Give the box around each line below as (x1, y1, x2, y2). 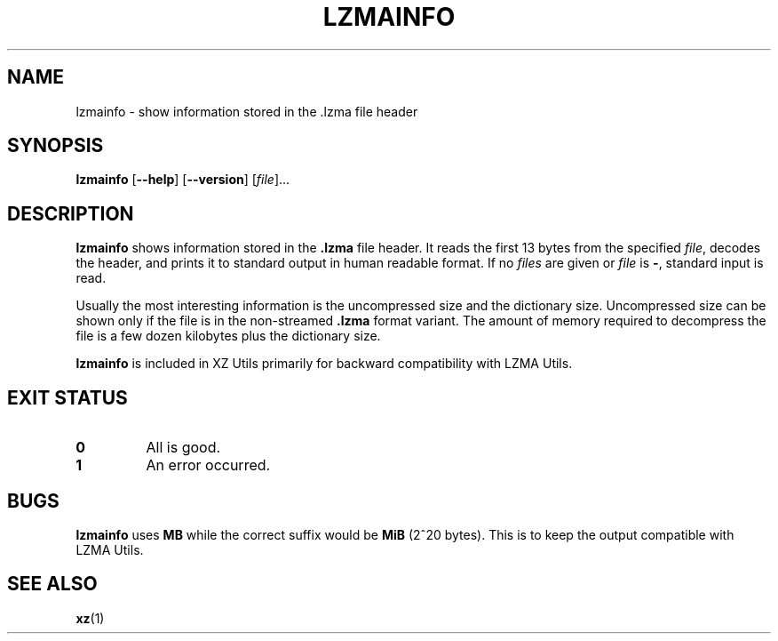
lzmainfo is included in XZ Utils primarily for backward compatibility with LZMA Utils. (75, 356, 573, 372)
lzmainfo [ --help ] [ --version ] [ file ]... (75, 172, 290, 188)
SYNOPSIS (7, 134, 104, 157)
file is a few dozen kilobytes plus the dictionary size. (75, 328, 381, 344)
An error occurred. (146, 456, 271, 475)
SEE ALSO (7, 573, 98, 596)
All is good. (146, 438, 221, 457)
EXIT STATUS (7, 386, 128, 409)
